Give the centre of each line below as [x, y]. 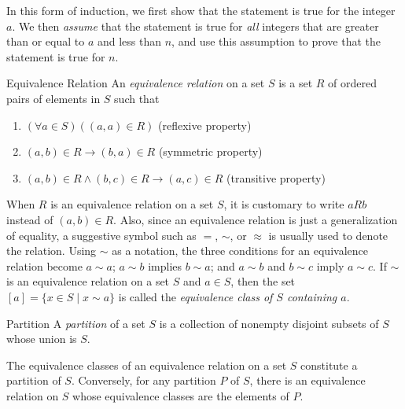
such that [137, 98]
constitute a [329, 365]
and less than [129, 41]
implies [165, 265]
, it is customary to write [284, 204]
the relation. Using [52, 251]
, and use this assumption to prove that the [276, 41]
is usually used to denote [328, 235]
